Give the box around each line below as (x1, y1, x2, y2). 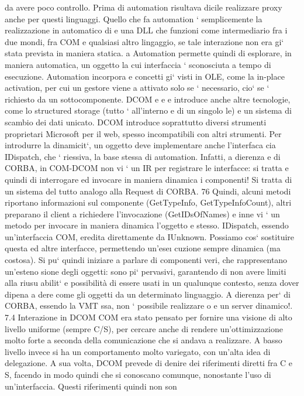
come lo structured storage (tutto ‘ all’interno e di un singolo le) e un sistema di (5, 104, 292, 117)
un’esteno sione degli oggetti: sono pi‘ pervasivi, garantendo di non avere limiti (5, 265, 286, 277)
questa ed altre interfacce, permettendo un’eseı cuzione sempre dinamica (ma (5, 242, 281, 254)
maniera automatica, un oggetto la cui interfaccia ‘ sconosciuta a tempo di (5, 58, 271, 70)
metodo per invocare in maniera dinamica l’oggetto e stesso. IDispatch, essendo (5, 219, 289, 231)
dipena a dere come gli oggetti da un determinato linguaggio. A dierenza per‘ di (5, 288, 291, 300)
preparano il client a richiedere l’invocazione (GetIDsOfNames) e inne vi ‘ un (5, 207, 280, 220)
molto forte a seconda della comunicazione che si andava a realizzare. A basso (5, 334, 282, 346)
